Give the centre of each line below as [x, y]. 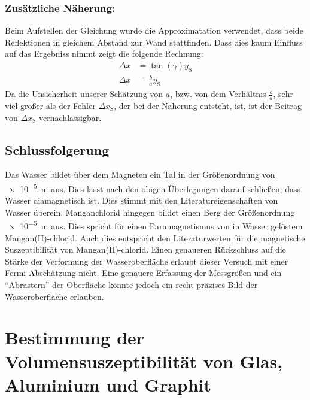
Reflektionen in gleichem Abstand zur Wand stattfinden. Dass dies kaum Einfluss [154, 42]
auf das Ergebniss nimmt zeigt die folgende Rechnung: [104, 54]
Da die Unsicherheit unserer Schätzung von [84, 94]
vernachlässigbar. [70, 117]
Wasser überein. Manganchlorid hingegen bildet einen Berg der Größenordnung [150, 212]
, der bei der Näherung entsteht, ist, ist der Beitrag [208, 105]
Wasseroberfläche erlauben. [54, 296]
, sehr [283, 94]
